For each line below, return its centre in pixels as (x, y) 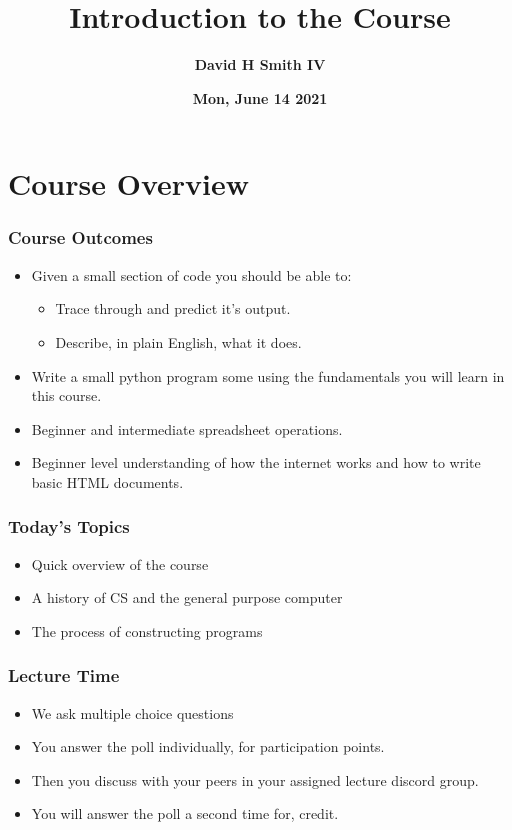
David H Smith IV (260, 64)
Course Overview (128, 183)
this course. (66, 395)
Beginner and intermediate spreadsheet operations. (187, 428)
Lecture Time (64, 675)
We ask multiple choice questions (132, 712)
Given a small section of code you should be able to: (191, 274)
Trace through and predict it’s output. (173, 308)
